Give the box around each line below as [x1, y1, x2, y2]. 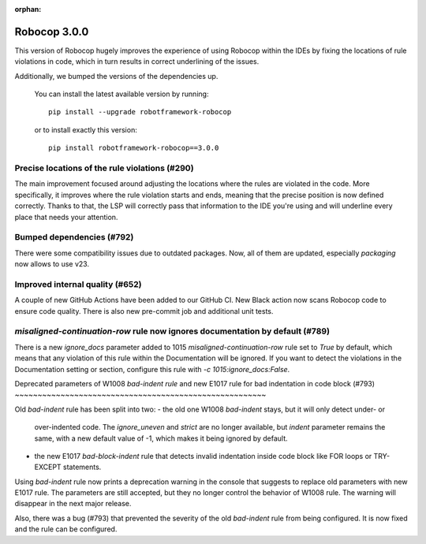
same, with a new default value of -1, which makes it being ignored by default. [34, 434, 288, 443]
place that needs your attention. [14, 212, 118, 222]
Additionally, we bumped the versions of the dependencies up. [14, 71, 219, 80]
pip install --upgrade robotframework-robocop [48, 107, 232, 117]
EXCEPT [34, 462, 62, 472]
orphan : [14, 5, 42, 13]
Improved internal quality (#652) [14, 278, 142, 289]
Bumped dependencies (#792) [14, 232, 134, 243]
